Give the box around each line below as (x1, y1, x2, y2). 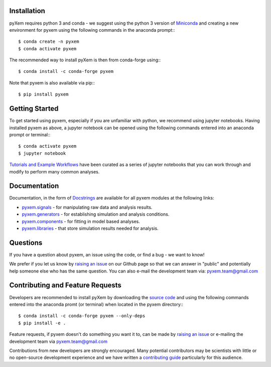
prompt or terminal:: (9, 131, 51, 138)
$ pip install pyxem (18, 91, 69, 98)
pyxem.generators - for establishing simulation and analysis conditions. (22, 211, 170, 217)
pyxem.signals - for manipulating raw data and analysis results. (22, 204, 153, 210)
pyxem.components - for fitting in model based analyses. (22, 218, 140, 224)
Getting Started (9, 105, 59, 113)
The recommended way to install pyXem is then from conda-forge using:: (9, 57, 161, 63)
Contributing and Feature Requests (9, 281, 121, 290)
